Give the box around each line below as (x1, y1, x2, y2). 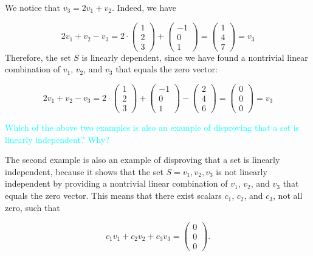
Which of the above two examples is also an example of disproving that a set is (5, 121, 300, 134)
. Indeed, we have (111, 1, 177, 13)
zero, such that (5, 201, 60, 213)
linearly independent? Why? (5, 133, 109, 145)
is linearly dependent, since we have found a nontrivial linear (81, 50, 308, 63)
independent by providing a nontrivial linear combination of (5, 177, 228, 190)
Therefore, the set (5, 50, 71, 63)
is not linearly (216, 165, 267, 178)
